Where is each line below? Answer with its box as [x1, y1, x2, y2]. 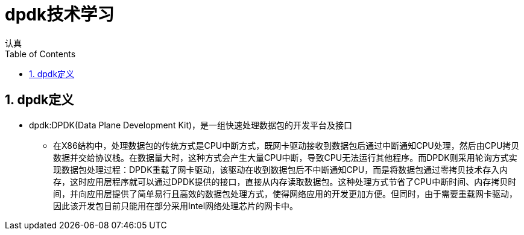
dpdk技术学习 [5, 4, 115, 25]
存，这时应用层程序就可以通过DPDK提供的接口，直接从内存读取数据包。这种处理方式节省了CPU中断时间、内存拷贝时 [53, 176, 517, 187]
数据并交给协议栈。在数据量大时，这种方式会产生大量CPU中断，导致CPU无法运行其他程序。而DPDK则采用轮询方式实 [53, 152, 517, 163]
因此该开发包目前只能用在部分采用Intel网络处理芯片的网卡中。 [53, 200, 298, 211]
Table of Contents [5, 48, 76, 59]
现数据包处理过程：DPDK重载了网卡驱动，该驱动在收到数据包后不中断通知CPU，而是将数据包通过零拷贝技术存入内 [53, 164, 508, 175]
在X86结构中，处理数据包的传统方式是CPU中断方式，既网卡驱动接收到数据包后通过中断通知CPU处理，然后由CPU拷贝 [53, 140, 520, 151]
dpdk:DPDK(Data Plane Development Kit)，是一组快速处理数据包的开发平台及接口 [29, 119, 353, 130]
